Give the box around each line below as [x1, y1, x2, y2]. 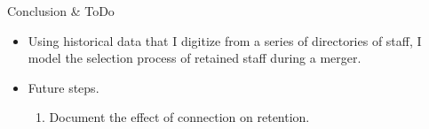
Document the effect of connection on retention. [49, 108, 310, 126]
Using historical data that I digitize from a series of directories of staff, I [28, 31, 422, 49]
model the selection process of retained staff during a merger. [28, 49, 361, 67]
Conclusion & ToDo [7, 2, 115, 19]
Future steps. [28, 78, 99, 96]
